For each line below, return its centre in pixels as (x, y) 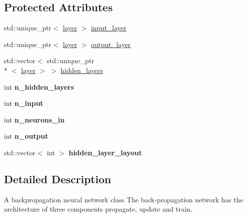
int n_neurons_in (34, 119)
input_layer (109, 28)
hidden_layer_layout (105, 152)
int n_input (24, 103)
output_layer (111, 44)
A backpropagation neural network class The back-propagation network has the (123, 199)
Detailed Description (58, 179)
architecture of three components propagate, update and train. (98, 209)
